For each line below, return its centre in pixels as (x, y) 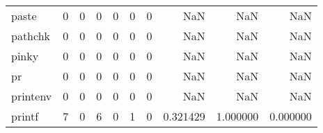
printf (25, 116)
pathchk (31, 36)
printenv (32, 96)
